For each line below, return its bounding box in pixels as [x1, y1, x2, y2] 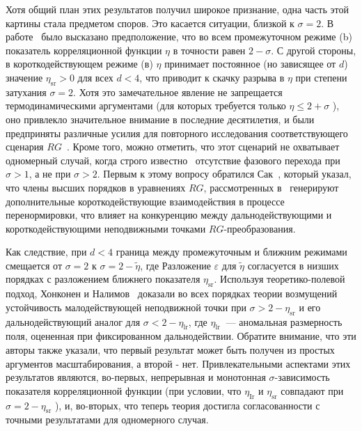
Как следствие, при [6, 244, 87, 259]
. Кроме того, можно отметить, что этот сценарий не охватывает [66, 139, 340, 154]
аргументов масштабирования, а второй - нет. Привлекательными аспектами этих [6, 356, 351, 370]
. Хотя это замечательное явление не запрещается [73, 84, 283, 99]
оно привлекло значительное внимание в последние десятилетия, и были [6, 111, 315, 126]
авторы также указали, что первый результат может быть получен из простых [6, 343, 335, 357]
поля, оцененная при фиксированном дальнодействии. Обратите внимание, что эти [6, 329, 356, 343]
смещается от [6, 258, 63, 272]
